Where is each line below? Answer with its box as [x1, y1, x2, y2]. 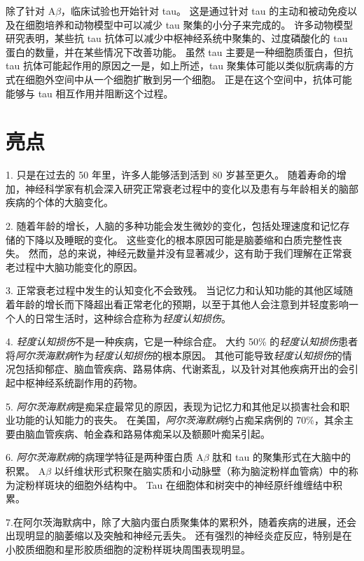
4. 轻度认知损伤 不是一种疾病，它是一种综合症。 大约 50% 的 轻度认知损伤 [6, 334, 339, 349]
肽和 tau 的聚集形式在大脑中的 [212, 450, 351, 464]
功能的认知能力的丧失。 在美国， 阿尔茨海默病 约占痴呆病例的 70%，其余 [15, 413, 344, 427]
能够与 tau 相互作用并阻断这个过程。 [6, 85, 174, 100]
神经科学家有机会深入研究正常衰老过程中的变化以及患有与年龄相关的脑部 [24, 181, 358, 195]
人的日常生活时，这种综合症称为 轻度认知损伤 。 [15, 310, 231, 325]
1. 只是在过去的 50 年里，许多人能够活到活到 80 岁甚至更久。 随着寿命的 [6, 167, 337, 182]
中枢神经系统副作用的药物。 [15, 375, 143, 389]
